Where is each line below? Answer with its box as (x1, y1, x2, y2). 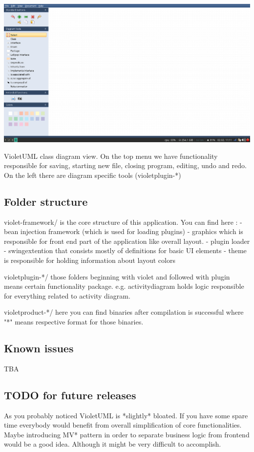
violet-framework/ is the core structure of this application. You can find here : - (4, 216, 242, 227)
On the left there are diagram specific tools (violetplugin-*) (4, 170, 181, 180)
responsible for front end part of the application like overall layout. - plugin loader (4, 236, 250, 246)
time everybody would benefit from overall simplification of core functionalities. (4, 420, 242, 430)
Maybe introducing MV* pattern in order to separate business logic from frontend (4, 429, 250, 439)
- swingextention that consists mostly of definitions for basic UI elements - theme (4, 245, 247, 256)
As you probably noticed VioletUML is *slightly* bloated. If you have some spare (4, 410, 248, 420)
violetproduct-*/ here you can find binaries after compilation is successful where (4, 307, 244, 317)
